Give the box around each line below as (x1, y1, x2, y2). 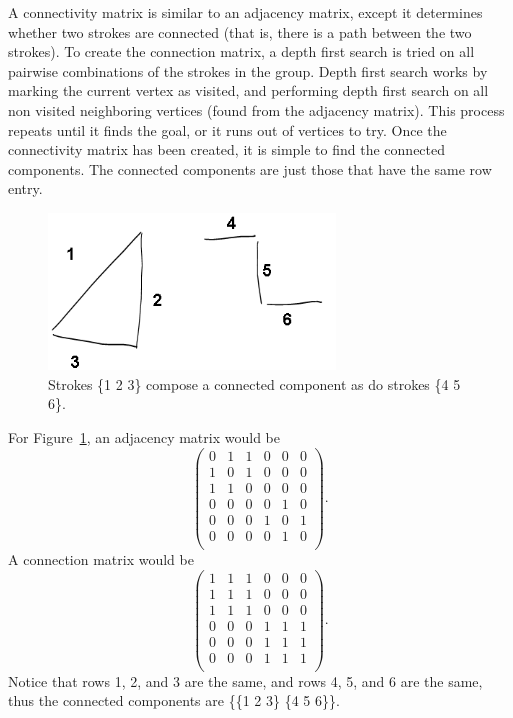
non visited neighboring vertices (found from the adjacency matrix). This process (8, 99, 505, 120)
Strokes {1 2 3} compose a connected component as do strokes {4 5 (48, 373, 461, 394)
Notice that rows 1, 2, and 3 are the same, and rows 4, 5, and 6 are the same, (8, 670, 483, 691)
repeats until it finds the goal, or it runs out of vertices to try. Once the (8, 119, 447, 140)
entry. (8, 178, 43, 199)
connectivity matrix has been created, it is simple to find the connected (8, 139, 446, 160)
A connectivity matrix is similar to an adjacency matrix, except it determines (8, 2, 483, 22)
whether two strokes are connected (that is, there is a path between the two (8, 21, 472, 42)
